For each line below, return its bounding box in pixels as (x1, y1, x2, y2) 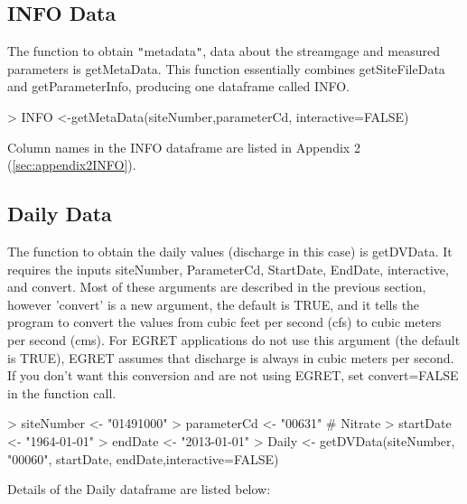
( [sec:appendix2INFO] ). (7, 155, 136, 174)
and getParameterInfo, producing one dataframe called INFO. (7, 77, 350, 96)
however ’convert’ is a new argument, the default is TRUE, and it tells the (7, 294, 420, 313)
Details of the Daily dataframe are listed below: (7, 480, 271, 499)
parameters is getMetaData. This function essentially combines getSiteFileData (7, 59, 445, 78)
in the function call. (7, 383, 117, 402)
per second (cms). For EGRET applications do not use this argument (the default (7, 331, 461, 349)
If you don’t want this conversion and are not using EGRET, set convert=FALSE (7, 366, 459, 385)
